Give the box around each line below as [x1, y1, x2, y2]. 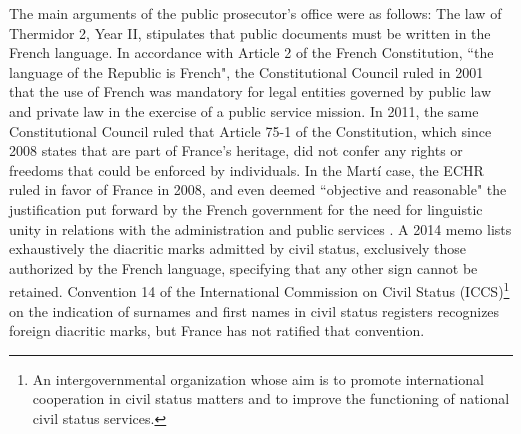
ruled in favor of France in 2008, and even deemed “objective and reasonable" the [9, 179, 507, 200]
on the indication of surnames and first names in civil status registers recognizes [9, 300, 500, 321]
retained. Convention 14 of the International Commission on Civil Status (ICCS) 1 [9, 278, 510, 301]
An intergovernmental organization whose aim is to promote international [32, 368, 484, 389]
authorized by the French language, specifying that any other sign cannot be [9, 257, 478, 278]
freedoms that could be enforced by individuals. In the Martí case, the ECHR [9, 159, 484, 180]
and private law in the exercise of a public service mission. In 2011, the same [9, 100, 479, 121]
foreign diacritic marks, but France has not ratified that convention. [9, 320, 425, 341]
